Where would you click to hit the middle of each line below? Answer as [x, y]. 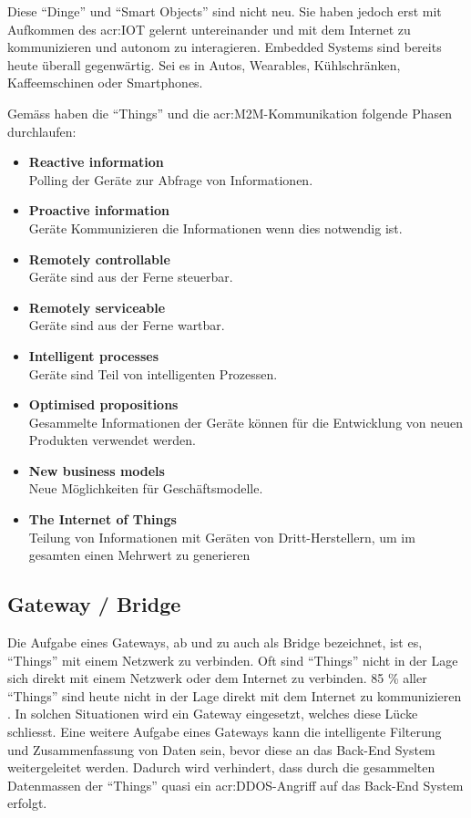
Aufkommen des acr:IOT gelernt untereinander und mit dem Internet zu [209, 29]
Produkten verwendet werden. [112, 440]
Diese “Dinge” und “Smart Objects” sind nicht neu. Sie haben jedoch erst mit [225, 11]
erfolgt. [27, 803]
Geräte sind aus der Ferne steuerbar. [131, 277]
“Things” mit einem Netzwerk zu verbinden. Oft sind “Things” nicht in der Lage [233, 660]
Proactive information [99, 210]
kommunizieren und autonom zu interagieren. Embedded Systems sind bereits [225, 47]
